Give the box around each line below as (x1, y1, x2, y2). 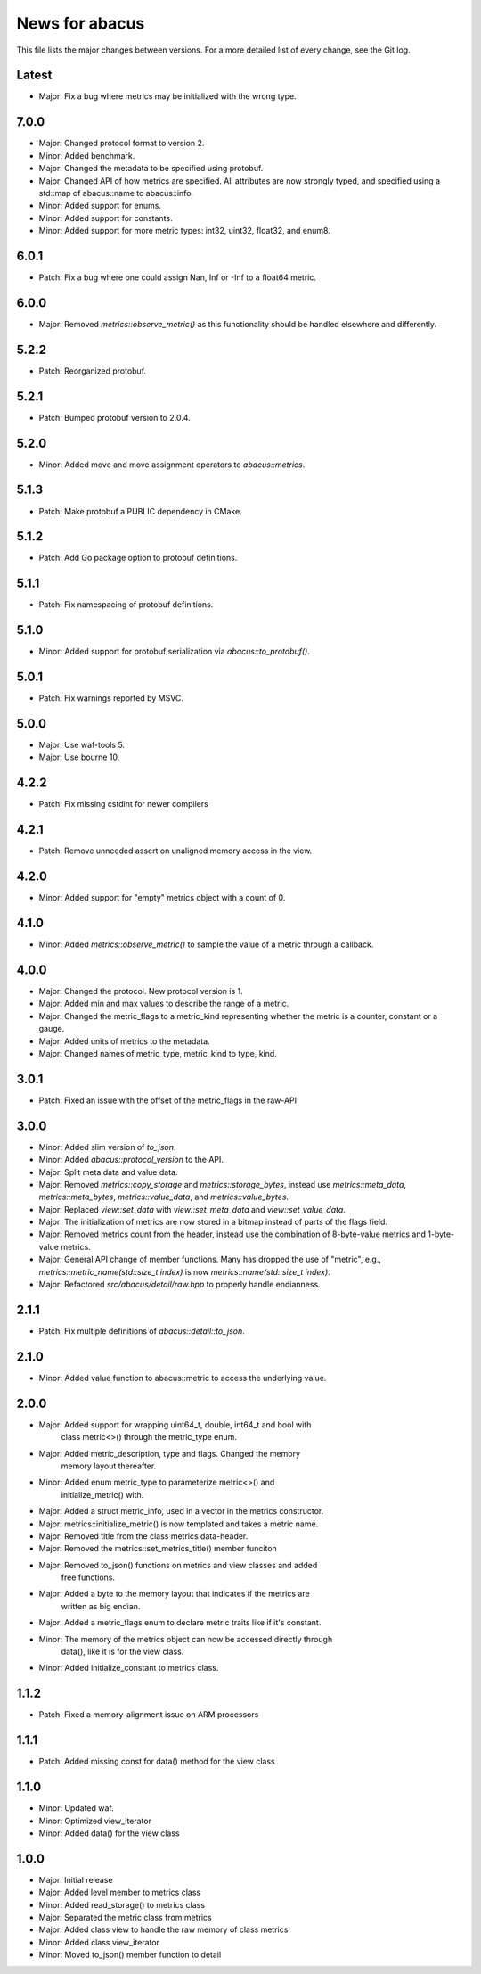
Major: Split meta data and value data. (38, 1166, 178, 1177)
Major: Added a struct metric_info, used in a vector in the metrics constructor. (38, 1506, 324, 1517)
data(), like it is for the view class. (61, 1646, 184, 1657)
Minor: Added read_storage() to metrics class (38, 1899, 205, 1910)
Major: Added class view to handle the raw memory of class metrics (38, 1924, 289, 1935)
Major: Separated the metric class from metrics (38, 1912, 213, 1922)
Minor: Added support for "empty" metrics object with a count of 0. (38, 892, 286, 903)
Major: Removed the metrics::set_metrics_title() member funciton (38, 1543, 278, 1554)
